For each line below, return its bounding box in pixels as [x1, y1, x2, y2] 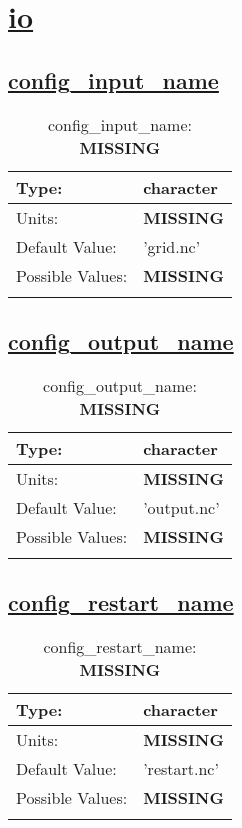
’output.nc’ [143, 495, 220, 519]
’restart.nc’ [143, 756, 219, 780]
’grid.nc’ [143, 234, 201, 258]
